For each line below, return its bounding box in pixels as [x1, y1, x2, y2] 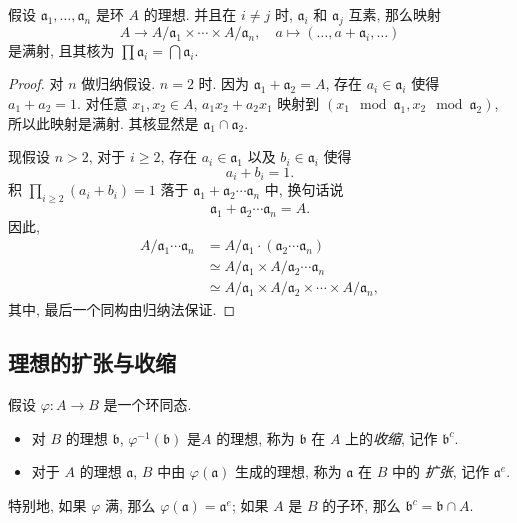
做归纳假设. [81, 73, 156, 94]
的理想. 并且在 [143, 4, 237, 24]
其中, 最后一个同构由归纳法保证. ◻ [8, 298, 236, 319]
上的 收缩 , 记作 [345, 427, 438, 448]
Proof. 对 [8, 73, 64, 94]
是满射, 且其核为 [8, 39, 115, 60]
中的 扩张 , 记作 [391, 461, 490, 482]
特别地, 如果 [8, 495, 87, 516]
